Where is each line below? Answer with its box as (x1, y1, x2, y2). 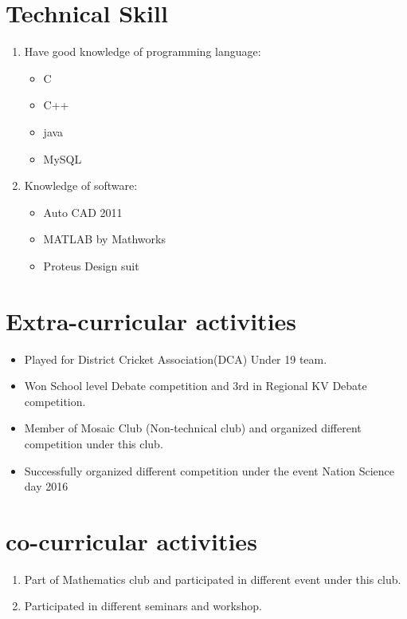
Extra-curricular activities (6, 304, 297, 337)
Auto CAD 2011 (43, 203, 123, 220)
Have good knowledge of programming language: (24, 43, 261, 60)
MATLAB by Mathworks (43, 231, 166, 247)
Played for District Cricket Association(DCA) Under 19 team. (24, 350, 327, 367)
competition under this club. (24, 435, 163, 451)
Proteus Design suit (43, 257, 139, 274)
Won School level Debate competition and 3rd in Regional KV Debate (24, 377, 367, 394)
